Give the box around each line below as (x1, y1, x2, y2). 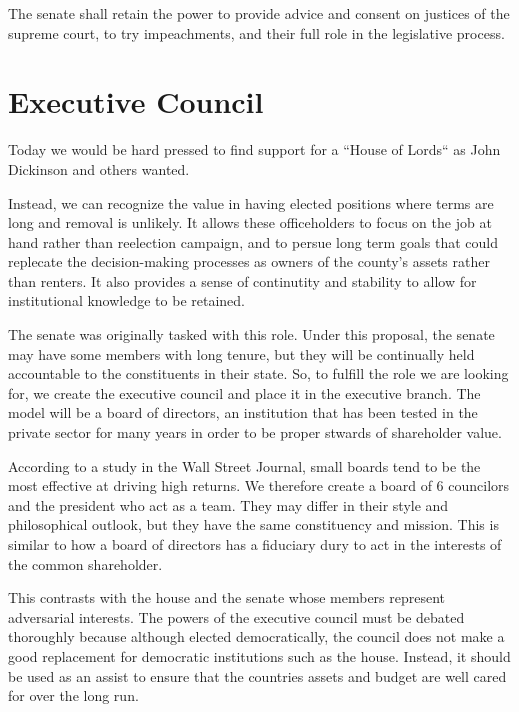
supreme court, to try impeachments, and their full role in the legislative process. (8, 22, 505, 43)
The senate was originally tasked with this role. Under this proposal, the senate (8, 324, 495, 345)
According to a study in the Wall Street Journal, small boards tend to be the (8, 455, 481, 476)
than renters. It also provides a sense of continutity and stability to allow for (8, 270, 477, 291)
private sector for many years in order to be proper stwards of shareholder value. (8, 422, 502, 443)
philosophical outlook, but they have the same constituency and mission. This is (8, 514, 499, 535)
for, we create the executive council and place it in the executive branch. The (8, 382, 481, 403)
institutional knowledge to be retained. (8, 290, 245, 311)
